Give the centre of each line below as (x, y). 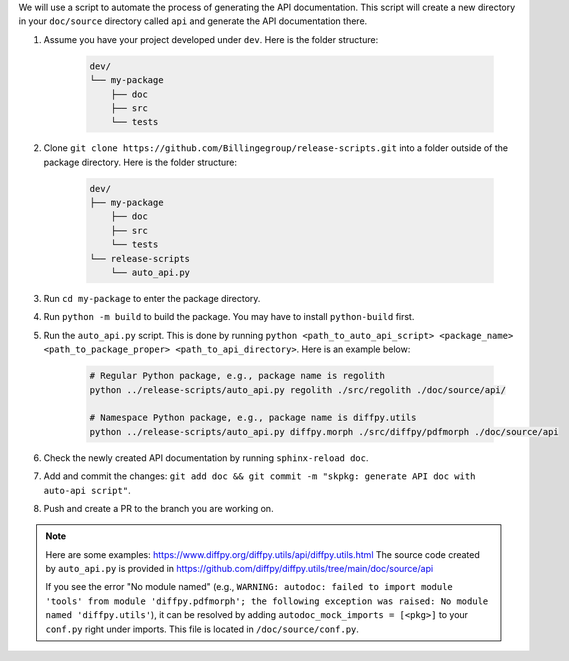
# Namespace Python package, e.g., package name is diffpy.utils (253, 418)
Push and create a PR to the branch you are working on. (158, 508)
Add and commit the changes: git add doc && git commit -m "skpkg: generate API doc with (259, 476)
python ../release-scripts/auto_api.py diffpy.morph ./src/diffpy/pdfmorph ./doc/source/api (324, 431)
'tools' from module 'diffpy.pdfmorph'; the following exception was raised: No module (267, 601)
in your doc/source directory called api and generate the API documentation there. (193, 21)
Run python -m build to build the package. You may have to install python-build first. (229, 317)
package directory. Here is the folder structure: (140, 162)
